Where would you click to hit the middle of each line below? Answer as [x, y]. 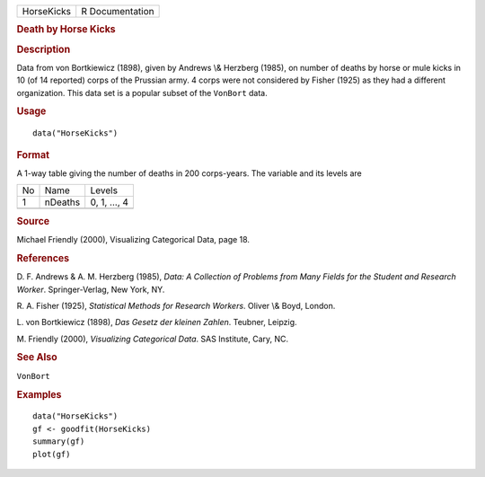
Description [44, 49]
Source [33, 221]
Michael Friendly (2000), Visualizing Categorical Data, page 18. [133, 240]
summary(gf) [59, 442]
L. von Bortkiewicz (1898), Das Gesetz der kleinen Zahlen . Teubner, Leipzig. [157, 322]
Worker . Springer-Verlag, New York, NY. [91, 289]
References [43, 258]
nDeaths [62, 202]
